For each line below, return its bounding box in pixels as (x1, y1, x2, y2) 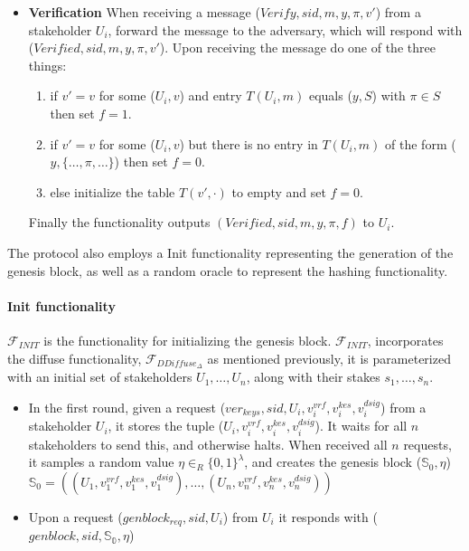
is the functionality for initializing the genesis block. (43, 330, 332, 349)
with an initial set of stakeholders (7, 367, 192, 386)
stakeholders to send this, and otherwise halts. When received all (28, 434, 388, 453)
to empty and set (231, 182, 326, 201)
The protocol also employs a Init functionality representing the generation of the (7, 242, 454, 261)
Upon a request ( (28, 508, 123, 527)
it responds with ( (278, 508, 378, 527)
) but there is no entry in (179, 134, 318, 153)
